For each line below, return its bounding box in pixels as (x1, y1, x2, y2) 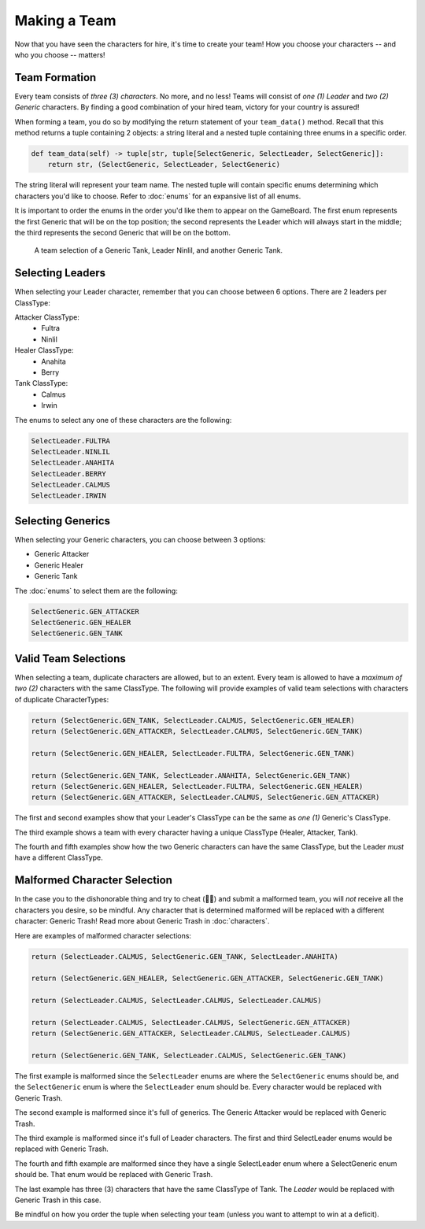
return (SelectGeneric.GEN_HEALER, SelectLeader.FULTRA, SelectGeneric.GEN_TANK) (31, 749, 356, 757)
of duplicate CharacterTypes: (14, 694, 109, 704)
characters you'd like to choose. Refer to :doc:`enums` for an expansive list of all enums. (14, 191, 301, 201)
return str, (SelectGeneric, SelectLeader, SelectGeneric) (47, 160, 281, 169)
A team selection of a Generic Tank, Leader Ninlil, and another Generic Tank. (34, 246, 283, 255)
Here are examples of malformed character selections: (14, 931, 192, 940)
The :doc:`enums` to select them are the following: (14, 586, 179, 595)
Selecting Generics (14, 514, 110, 528)
